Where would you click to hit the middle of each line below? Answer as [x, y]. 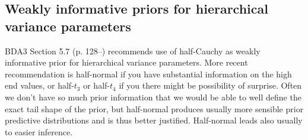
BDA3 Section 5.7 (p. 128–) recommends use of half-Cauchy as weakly [133, 51]
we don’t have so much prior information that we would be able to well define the [153, 97]
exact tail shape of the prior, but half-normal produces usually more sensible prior [154, 108]
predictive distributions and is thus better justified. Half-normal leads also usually [154, 120]
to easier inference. [39, 131]
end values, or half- [39, 85]
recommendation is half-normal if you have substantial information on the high [148, 74]
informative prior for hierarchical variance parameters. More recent [126, 62]
